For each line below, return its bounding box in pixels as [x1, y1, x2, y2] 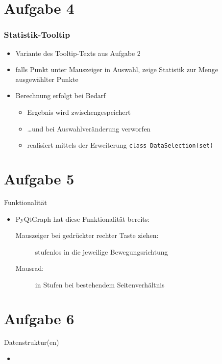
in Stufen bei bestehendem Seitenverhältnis [35, 279, 165, 289]
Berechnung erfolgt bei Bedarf [15, 90, 106, 101]
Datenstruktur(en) [4, 337, 59, 347]
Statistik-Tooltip [4, 28, 70, 41]
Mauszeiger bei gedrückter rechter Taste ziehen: [15, 230, 159, 240]
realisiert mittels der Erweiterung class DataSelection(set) [27, 140, 214, 150]
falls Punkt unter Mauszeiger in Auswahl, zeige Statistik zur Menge [15, 64, 219, 75]
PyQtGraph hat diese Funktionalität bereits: [15, 213, 150, 224]
